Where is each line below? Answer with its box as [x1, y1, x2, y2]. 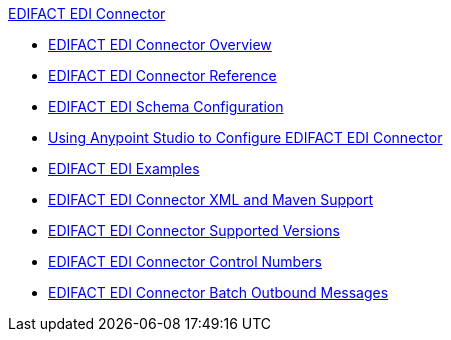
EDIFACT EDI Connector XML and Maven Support [48, 191, 374, 208]
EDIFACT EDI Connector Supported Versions [48, 222, 340, 239]
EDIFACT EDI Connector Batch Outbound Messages [48, 284, 389, 301]
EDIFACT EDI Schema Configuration [48, 98, 284, 115]
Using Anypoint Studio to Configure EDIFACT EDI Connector [48, 129, 443, 146]
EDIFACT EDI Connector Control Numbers [48, 253, 322, 270]
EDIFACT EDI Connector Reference [48, 67, 277, 84]
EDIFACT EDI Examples [48, 160, 200, 177]
